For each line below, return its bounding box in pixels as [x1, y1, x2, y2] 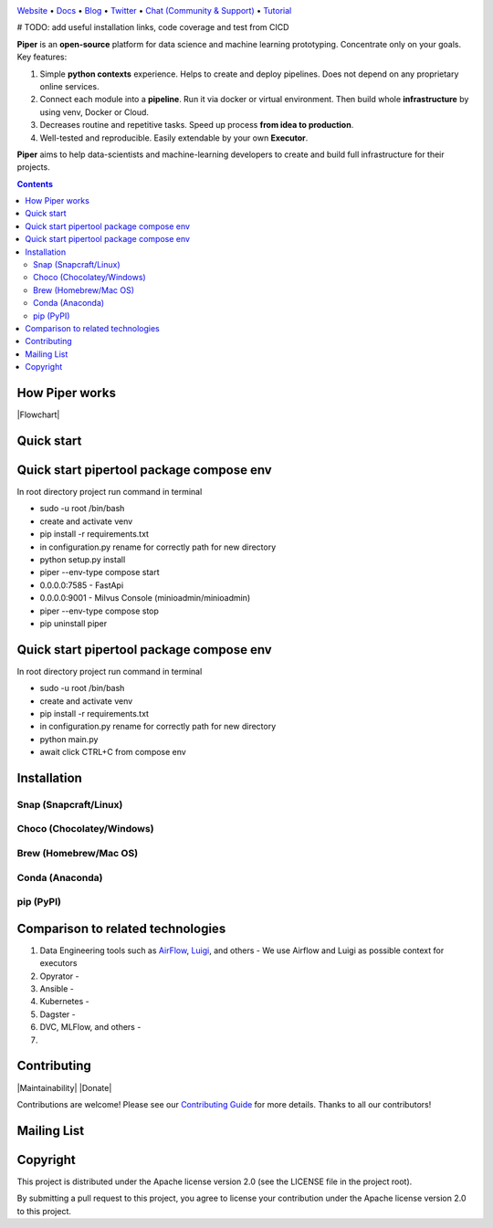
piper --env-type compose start [39, 567, 160, 578]
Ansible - [39, 983, 75, 994]
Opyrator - [39, 971, 79, 981]
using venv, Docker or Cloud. [39, 106, 150, 118]
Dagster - [39, 1009, 77, 1020]
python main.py [39, 733, 99, 744]
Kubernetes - [39, 996, 90, 1007]
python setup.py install [39, 553, 126, 565]
